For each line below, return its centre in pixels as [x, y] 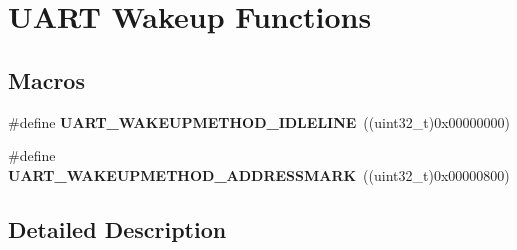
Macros [46, 79]
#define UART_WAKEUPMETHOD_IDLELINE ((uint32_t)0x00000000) [259, 121]
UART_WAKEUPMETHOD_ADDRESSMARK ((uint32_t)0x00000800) [259, 174]
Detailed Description [117, 228]
